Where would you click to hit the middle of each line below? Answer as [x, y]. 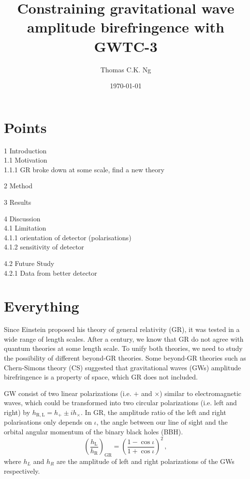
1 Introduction [25, 150]
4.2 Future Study [29, 263]
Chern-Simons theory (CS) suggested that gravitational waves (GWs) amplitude [123, 367]
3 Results [18, 202]
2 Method [18, 186]
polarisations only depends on [48, 422]
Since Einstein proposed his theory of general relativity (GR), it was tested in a [122, 329]
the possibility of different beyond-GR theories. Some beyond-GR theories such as [125, 358]
